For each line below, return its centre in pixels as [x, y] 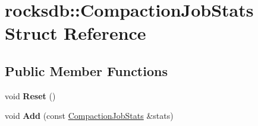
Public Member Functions [86, 70]
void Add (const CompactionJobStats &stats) [89, 116]
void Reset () [30, 95]
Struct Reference [75, 33]
